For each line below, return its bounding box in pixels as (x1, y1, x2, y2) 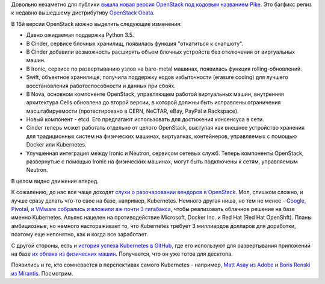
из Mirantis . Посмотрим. (11, 270, 73, 277)
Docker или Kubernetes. (26, 141, 87, 148)
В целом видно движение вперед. (11, 177, 99, 185)
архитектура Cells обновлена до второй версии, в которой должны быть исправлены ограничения (26, 99, 281, 106)
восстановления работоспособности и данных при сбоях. (26, 82, 176, 89)
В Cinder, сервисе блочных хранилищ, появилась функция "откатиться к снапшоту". (26, 40, 244, 47)
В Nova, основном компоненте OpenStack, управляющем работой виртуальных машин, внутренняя (26, 90, 284, 98)
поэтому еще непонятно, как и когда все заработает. (11, 231, 149, 238)
